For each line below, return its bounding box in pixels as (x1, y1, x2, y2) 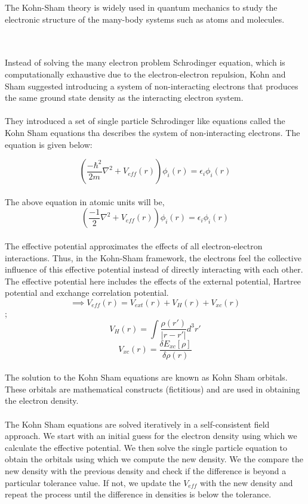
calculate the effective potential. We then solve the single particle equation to (5, 441, 288, 453)
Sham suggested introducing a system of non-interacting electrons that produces (5, 79, 298, 92)
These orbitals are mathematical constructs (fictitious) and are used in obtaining (5, 382, 300, 395)
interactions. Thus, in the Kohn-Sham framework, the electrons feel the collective (5, 251, 301, 264)
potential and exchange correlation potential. (5, 286, 169, 299)
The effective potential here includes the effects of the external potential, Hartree (5, 274, 301, 287)
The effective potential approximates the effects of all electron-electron (5, 239, 263, 252)
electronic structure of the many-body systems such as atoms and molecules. (5, 13, 285, 25)
